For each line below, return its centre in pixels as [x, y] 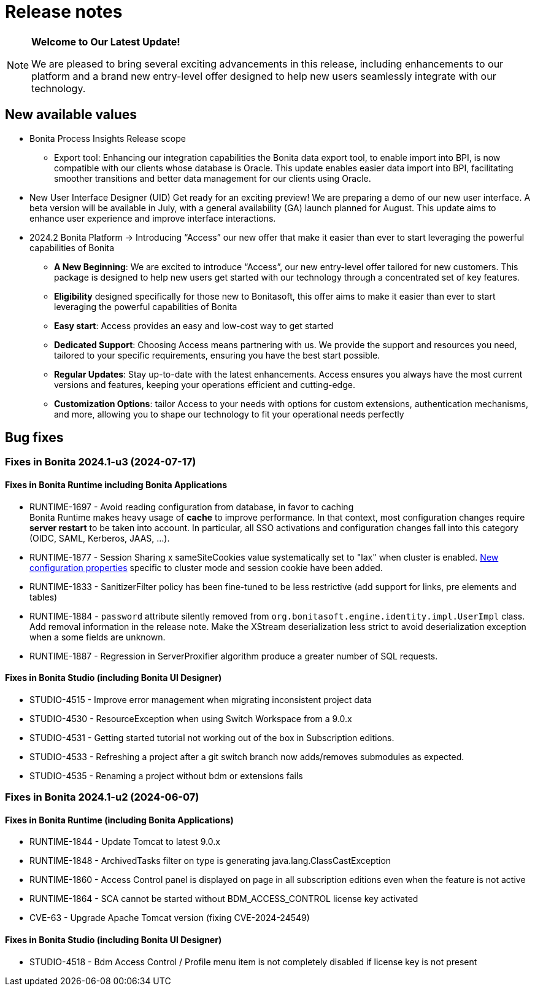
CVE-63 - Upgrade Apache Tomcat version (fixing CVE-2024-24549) [170, 918]
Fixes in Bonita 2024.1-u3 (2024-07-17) [101, 462]
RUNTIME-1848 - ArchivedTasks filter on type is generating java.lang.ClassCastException [210, 861]
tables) [44, 597]
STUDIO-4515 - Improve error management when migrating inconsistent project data [201, 699]
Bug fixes [34, 438]
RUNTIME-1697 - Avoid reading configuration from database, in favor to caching [192, 507]
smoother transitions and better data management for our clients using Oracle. [213, 178]
